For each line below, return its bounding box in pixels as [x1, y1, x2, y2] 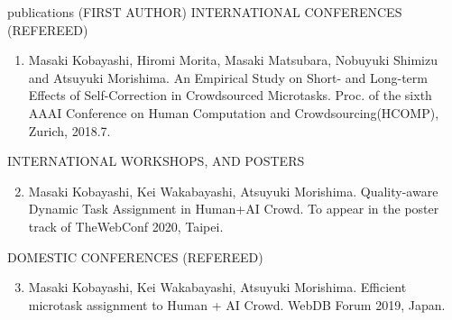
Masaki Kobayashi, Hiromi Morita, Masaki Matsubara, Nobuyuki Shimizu [28, 50, 438, 69]
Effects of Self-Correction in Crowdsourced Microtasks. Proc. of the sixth [28, 86, 432, 105]
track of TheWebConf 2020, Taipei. [28, 216, 224, 235]
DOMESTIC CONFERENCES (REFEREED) [7, 247, 263, 266]
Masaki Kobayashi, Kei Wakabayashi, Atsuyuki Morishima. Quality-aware [28, 181, 438, 200]
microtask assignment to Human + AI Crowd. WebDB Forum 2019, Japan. [28, 295, 446, 314]
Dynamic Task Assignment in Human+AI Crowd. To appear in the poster [28, 199, 439, 218]
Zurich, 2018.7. [28, 121, 111, 140]
